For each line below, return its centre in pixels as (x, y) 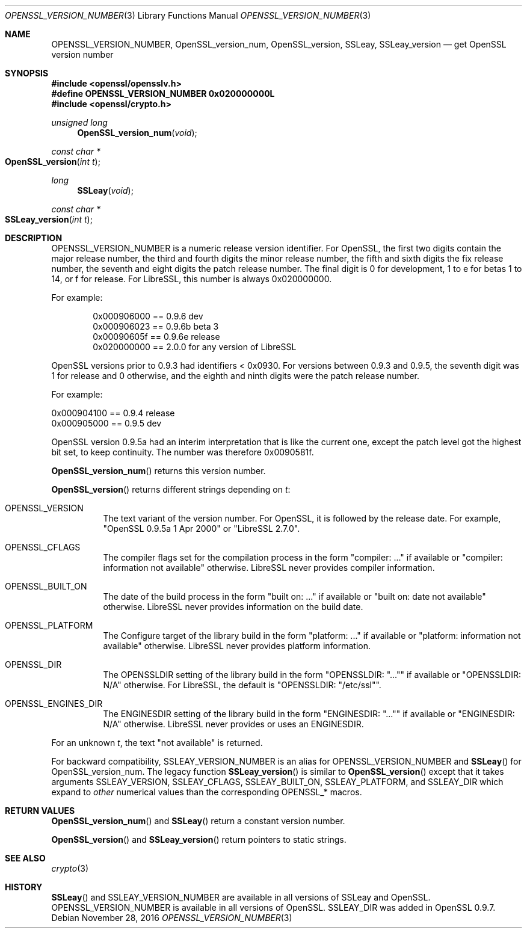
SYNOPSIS (27, 73)
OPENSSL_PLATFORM (49, 625)
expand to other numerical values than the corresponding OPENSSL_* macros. (207, 792)
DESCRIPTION (34, 238)
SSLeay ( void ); (105, 190)
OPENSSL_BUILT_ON (46, 586)
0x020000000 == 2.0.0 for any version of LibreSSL (195, 347)
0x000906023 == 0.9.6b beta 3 (156, 326)
